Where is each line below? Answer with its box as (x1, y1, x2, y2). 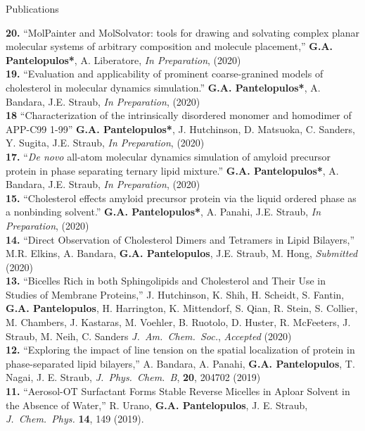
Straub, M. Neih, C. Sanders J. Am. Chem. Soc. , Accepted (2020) (6, 328, 292, 343)
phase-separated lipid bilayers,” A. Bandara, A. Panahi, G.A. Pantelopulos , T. (6, 356, 355, 370)
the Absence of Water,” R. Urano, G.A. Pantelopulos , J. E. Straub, (6, 397, 308, 412)
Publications (6, 1, 59, 15)
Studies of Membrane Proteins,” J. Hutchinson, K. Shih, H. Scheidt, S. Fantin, (6, 287, 345, 301)
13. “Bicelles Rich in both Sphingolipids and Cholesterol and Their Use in (6, 273, 326, 288)
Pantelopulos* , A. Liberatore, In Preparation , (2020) (6, 52, 241, 67)
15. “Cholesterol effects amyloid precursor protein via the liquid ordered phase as (6, 190, 357, 205)
